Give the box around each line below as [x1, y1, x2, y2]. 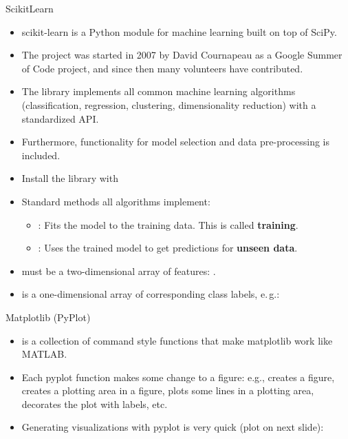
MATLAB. [21, 347, 67, 361]
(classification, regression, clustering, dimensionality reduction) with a [21, 97, 316, 112]
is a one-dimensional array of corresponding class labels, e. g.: [21, 287, 280, 301]
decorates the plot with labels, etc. [21, 396, 168, 411]
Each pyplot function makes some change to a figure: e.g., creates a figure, [21, 369, 335, 384]
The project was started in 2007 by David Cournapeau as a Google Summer [21, 48, 342, 62]
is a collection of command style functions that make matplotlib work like [21, 333, 333, 347]
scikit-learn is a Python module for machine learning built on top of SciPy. [21, 24, 337, 39]
